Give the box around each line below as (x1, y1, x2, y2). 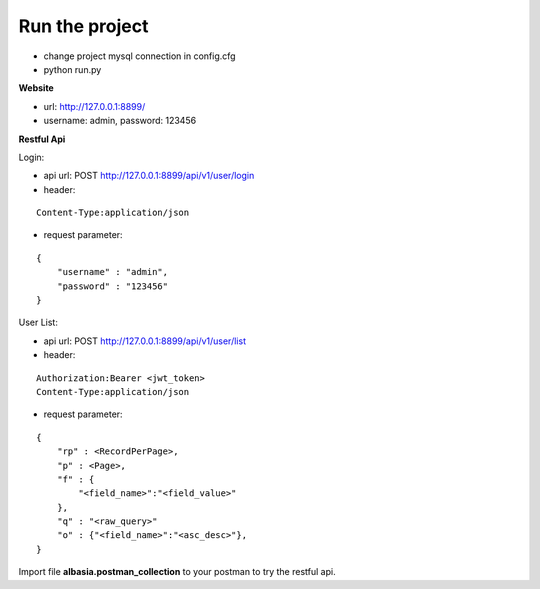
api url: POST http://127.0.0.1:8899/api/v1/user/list (43, 335, 247, 347)
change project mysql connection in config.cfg (43, 50, 236, 62)
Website (18, 82, 54, 94)
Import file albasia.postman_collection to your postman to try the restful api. (18, 566, 336, 578)
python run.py (43, 63, 102, 75)
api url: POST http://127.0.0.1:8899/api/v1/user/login (43, 170, 255, 182)
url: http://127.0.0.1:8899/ (43, 100, 146, 112)
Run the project (18, 15, 149, 37)
